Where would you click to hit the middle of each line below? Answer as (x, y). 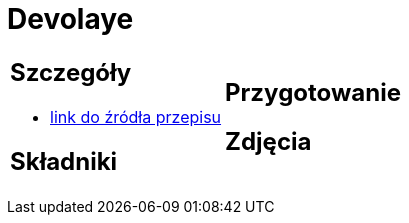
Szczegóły (71, 72)
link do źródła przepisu (136, 116)
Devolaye (70, 19)
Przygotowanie (313, 92)
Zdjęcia (268, 141)
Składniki (64, 161)
